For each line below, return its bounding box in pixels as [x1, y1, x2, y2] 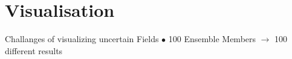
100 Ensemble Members [168, 33, 256, 45]
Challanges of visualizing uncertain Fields [5, 33, 159, 45]
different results [5, 44, 63, 57]
